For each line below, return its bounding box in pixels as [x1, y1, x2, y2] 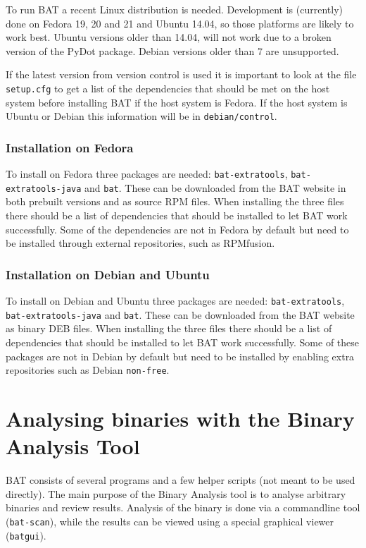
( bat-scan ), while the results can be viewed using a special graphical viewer [6, 513, 334, 528]
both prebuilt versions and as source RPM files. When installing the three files [6, 194, 344, 209]
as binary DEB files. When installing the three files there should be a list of [6, 321, 332, 336]
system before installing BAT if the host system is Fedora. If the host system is [6, 95, 348, 109]
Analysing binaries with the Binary [6, 403, 355, 432]
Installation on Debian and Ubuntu [6, 265, 210, 283]
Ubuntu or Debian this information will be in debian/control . [6, 109, 277, 123]
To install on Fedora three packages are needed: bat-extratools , [6, 166, 288, 181]
